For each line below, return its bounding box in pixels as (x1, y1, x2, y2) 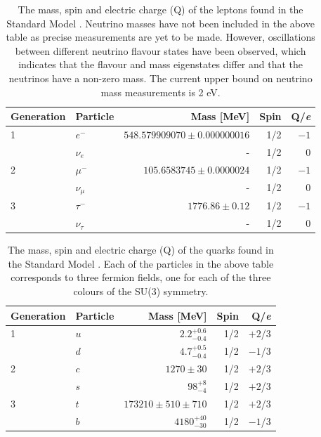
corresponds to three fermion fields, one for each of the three (11, 270, 271, 285)
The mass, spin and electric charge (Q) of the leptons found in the (18, 2, 303, 16)
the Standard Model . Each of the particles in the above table (8, 256, 274, 270)
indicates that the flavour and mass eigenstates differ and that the (18, 57, 303, 72)
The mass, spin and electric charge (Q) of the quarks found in (7, 242, 274, 257)
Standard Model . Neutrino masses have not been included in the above (6, 15, 315, 30)
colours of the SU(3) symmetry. (73, 283, 209, 298)
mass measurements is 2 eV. (100, 84, 221, 99)
